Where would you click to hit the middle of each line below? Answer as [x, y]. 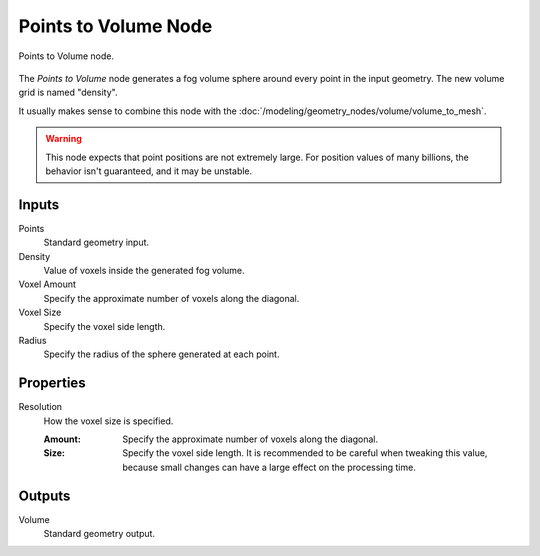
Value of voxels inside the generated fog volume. [144, 270]
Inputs [39, 204]
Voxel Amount [47, 284]
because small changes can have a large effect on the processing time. [269, 467]
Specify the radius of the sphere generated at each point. [161, 354]
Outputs [44, 495]
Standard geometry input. [96, 242]
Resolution [40, 407]
